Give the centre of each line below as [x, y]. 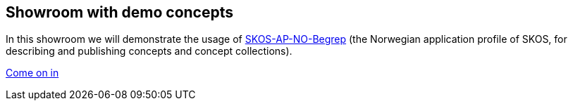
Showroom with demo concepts [120, 12]
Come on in [32, 73]
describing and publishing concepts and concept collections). [149, 51]
